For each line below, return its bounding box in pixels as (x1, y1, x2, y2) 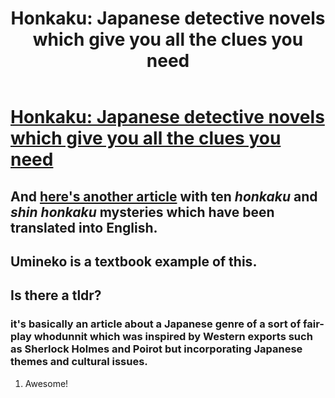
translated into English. (10, 219, 158, 236)
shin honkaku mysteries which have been (10, 203, 275, 221)
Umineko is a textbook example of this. (10, 253, 258, 270)
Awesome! (24, 377, 69, 389)
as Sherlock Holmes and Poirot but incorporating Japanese (10, 342, 303, 356)
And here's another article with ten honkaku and (10, 188, 318, 205)
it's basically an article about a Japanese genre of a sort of (10, 317, 302, 331)
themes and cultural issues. (10, 355, 148, 369)
